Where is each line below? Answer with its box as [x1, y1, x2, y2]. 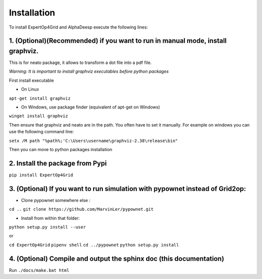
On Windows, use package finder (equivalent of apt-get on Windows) [21, 104, 160, 110]
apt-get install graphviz [9, 95, 71, 101]
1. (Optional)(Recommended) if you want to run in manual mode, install [9, 37, 227, 45]
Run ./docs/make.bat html [9, 267, 70, 273]
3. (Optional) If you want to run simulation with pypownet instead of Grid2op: [9, 185, 246, 193]
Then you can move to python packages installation [9, 146, 113, 152]
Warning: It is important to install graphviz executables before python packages [9, 68, 169, 75]
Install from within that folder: [21, 215, 80, 221]
